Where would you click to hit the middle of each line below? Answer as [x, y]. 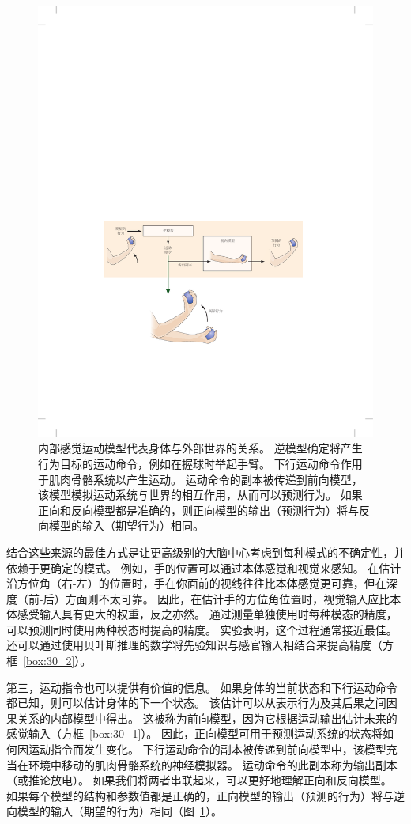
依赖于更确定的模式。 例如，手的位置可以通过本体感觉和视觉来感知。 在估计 [204, 567]
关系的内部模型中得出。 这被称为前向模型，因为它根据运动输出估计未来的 [207, 718]
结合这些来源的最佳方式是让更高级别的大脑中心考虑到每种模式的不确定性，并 [205, 552]
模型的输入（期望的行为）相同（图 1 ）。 [119, 811]
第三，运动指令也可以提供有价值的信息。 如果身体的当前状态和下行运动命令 [202, 687]
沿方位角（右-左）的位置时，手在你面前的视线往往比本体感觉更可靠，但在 [196, 583]
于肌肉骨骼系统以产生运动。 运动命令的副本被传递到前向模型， [200, 479]
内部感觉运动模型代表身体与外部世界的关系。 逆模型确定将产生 [200, 448]
